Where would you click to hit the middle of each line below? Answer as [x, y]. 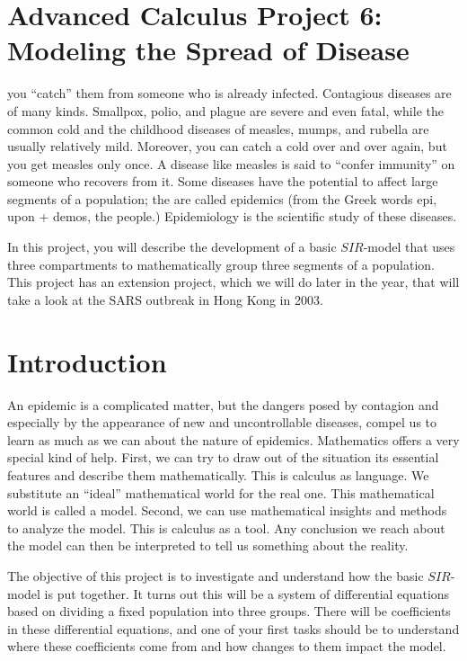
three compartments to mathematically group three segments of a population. [221, 264]
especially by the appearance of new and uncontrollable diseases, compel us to [222, 422]
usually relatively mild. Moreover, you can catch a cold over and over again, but [227, 146]
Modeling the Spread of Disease [208, 50]
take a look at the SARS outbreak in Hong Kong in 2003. [165, 299]
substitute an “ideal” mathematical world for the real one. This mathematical [221, 492]
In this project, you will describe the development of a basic [172, 247]
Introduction [87, 361]
